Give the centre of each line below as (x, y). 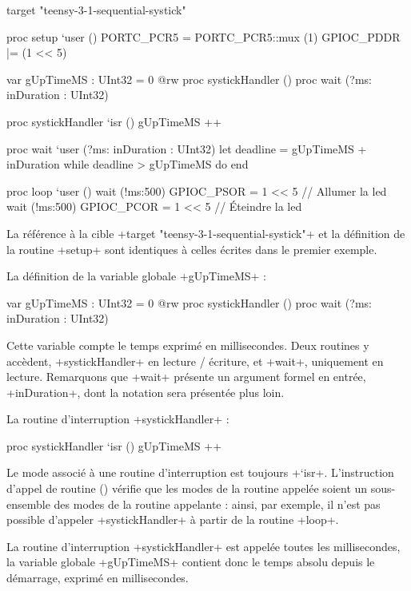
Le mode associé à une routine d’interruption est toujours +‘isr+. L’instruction (200, 472)
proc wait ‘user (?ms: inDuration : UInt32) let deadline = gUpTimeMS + (187, 148)
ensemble (28, 504)
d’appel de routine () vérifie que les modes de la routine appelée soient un (187, 488)
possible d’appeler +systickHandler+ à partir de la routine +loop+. (173, 520)
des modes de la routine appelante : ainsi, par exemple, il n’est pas (217, 504)
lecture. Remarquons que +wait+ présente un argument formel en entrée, (186, 377)
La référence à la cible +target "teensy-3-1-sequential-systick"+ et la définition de (206, 233)
